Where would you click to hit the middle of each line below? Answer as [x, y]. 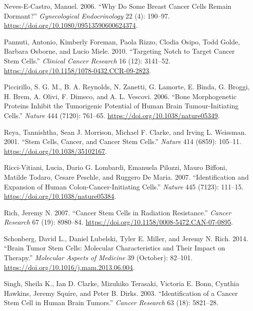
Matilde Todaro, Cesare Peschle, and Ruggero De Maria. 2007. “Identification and [126, 176]
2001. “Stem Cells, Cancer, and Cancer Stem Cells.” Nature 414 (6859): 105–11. [123, 141]
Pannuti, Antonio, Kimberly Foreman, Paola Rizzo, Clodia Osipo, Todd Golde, [122, 41]
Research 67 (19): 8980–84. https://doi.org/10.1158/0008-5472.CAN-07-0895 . [118, 222]
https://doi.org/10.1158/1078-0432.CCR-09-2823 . [78, 70]
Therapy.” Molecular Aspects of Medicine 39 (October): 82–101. [98, 258]
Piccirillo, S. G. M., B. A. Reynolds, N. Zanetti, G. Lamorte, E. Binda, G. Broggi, [127, 87]
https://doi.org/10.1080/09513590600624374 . [71, 25]
